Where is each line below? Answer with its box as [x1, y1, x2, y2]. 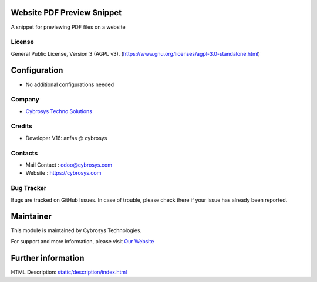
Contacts [11, 149, 38, 157]
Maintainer [11, 212, 52, 222]
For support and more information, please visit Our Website [11, 237, 154, 244]
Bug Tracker [11, 184, 47, 192]
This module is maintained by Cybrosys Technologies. [11, 227, 142, 234]
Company [11, 96, 39, 104]
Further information [11, 253, 85, 263]
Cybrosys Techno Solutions [25, 107, 92, 114]
